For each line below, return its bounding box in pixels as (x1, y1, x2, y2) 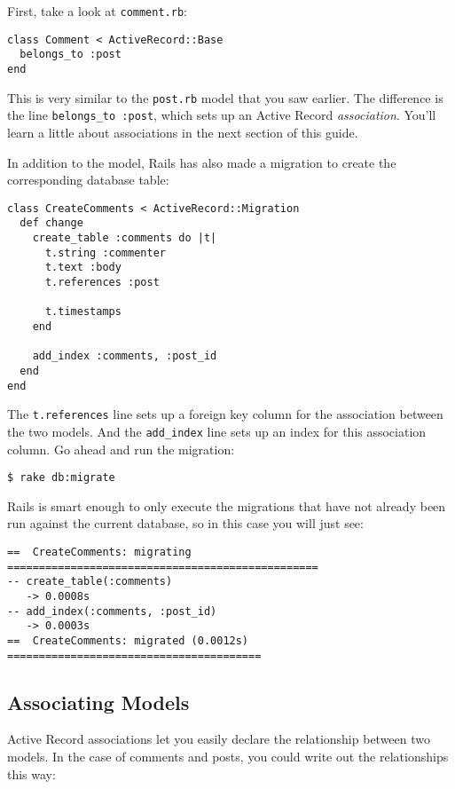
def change (20, 217, 83, 230)
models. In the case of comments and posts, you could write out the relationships (7, 747, 449, 766)
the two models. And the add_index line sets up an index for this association (7, 422, 427, 440)
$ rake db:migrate (7, 471, 115, 485)
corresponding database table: (7, 170, 169, 189)
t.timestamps (44, 305, 122, 319)
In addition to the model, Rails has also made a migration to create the (7, 153, 396, 171)
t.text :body (44, 261, 122, 274)
